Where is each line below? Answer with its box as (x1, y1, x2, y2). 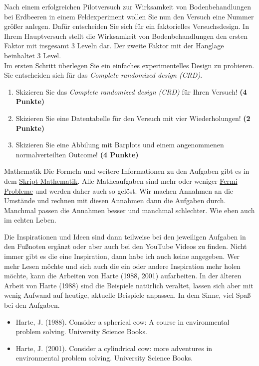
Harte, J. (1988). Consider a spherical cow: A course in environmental (15, 316, 230, 327)
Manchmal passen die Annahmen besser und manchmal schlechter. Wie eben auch (4, 205, 255, 215)
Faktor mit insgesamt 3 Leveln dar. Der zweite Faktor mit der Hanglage (4, 40, 224, 51)
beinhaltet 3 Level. (4, 50, 61, 60)
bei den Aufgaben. (4, 300, 60, 310)
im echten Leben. (4, 215, 56, 225)
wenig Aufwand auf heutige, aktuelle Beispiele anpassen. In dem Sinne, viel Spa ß (4, 290, 251, 300)
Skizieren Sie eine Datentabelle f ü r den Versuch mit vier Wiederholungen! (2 (15, 113, 251, 123)
